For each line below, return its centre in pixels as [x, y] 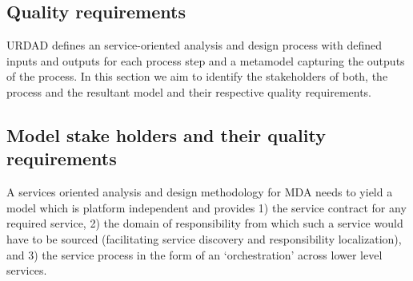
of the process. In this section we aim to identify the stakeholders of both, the [197, 76]
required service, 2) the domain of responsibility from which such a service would [205, 223]
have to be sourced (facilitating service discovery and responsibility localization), [204, 238]
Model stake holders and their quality [166, 135]
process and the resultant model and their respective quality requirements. [189, 91]
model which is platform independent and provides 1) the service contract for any [206, 207]
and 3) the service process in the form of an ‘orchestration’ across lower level [194, 254]
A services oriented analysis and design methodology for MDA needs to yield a [200, 192]
